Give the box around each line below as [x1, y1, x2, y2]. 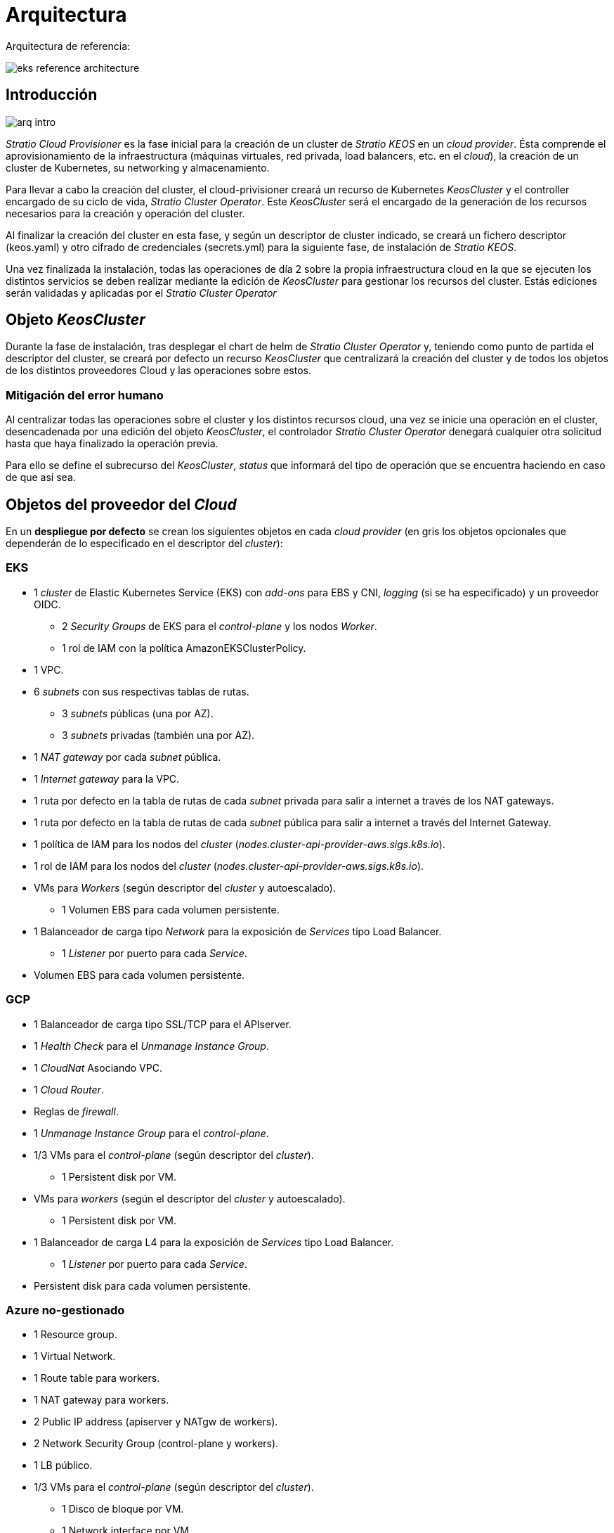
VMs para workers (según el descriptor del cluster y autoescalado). [34, 1192, 346, 1205]
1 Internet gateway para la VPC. [34, 772, 180, 785]
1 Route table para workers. [34, 1372, 160, 1385]
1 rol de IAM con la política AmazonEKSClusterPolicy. [62, 641, 306, 654]
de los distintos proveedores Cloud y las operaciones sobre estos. [6, 364, 311, 377]
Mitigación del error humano [6, 387, 164, 402]
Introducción [6, 86, 98, 104]
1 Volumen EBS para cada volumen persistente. [62, 903, 280, 916]
